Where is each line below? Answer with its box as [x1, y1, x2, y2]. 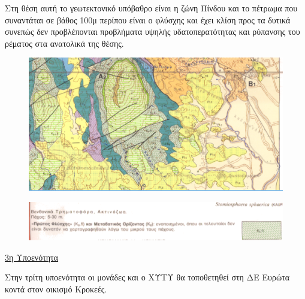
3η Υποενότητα [5, 250, 59, 263]
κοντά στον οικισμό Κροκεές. [5, 282, 107, 295]
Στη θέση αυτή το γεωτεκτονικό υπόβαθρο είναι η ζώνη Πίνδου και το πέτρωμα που [5, 2, 298, 14]
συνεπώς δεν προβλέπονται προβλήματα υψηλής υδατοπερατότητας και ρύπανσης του [5, 25, 300, 38]
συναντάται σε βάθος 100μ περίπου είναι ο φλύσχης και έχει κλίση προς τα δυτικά [5, 13, 291, 26]
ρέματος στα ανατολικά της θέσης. [5, 37, 124, 49]
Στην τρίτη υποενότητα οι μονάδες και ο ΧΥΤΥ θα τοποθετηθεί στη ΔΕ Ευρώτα [5, 271, 290, 283]
